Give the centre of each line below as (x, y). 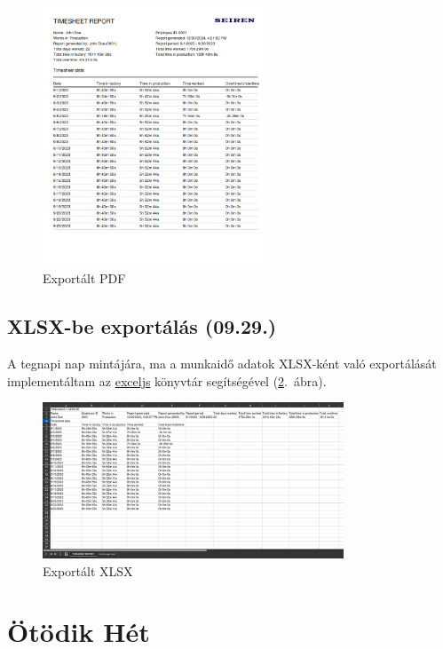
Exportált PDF (84, 278)
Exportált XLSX (88, 570)
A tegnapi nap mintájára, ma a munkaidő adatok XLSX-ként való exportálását (222, 364)
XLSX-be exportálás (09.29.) (142, 326)
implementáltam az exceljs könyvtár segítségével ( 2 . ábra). (167, 380)
